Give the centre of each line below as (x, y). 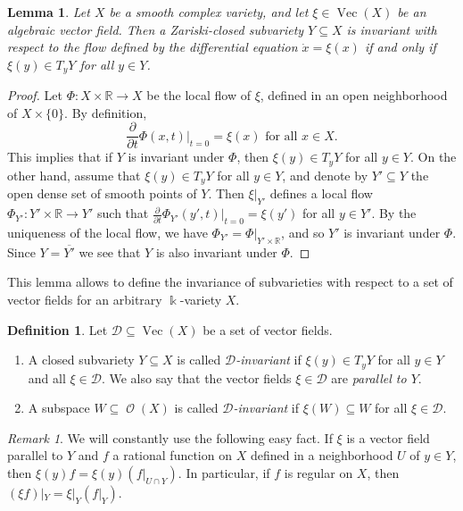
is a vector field (388, 437)
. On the (433, 157)
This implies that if (60, 157)
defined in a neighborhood (322, 455)
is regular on (318, 472)
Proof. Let (35, 95)
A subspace (59, 408)
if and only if (400, 47)
